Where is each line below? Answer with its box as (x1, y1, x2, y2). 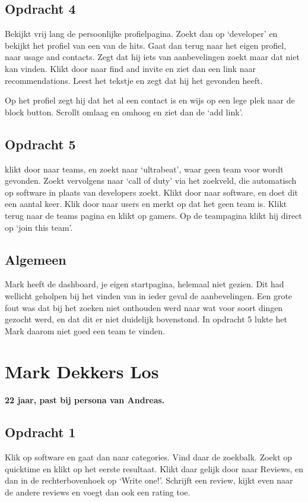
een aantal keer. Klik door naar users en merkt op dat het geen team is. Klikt (5, 197, 287, 210)
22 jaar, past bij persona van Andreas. (5, 394, 165, 406)
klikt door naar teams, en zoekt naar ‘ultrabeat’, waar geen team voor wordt (5, 162, 284, 175)
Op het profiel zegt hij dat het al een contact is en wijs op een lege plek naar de (5, 94, 295, 106)
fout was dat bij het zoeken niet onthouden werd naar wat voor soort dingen (5, 301, 283, 313)
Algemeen (5, 250, 66, 268)
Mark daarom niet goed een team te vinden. (5, 324, 165, 337)
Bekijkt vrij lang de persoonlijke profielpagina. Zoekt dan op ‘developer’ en (5, 27, 278, 40)
